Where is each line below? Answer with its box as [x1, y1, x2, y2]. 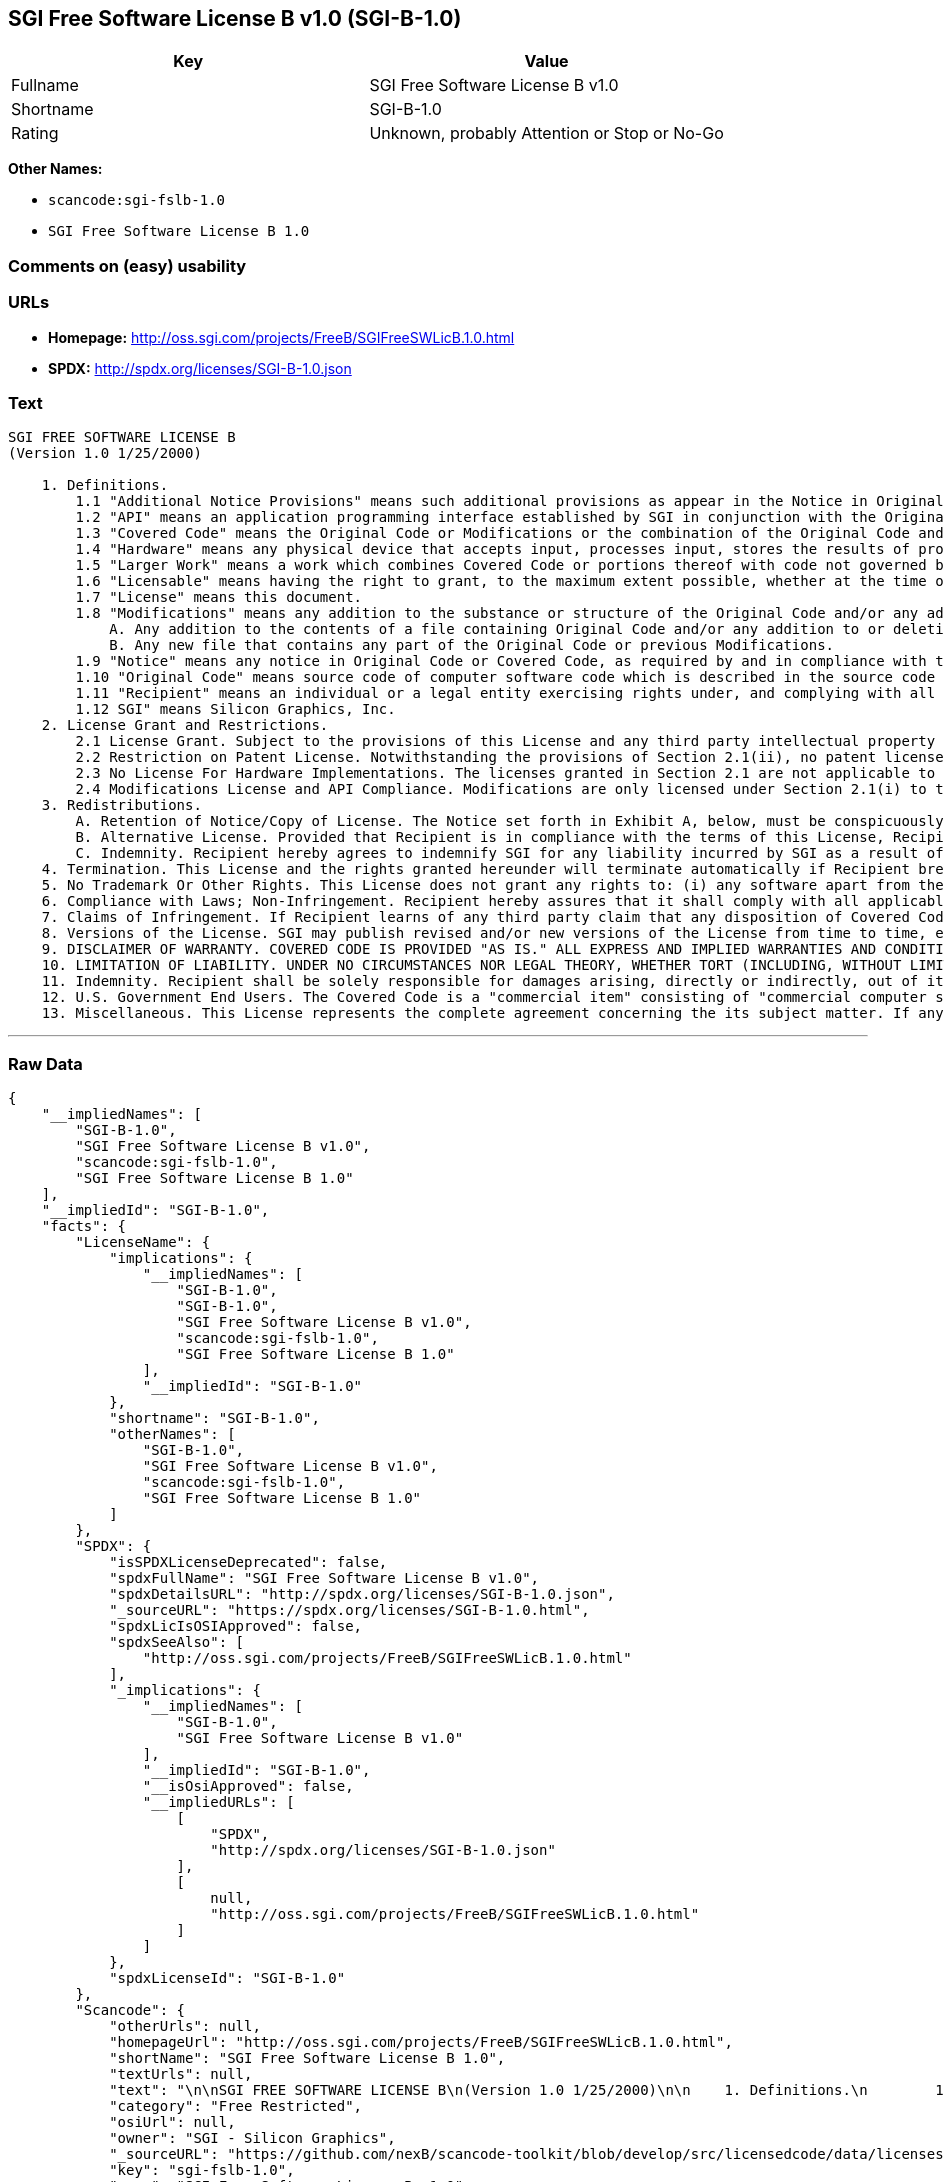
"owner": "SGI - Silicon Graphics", [109, 2130, 396, 2147]
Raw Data [8, 1053, 83, 1074]
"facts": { [41, 1218, 127, 1235]
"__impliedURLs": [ [142, 1794, 295, 1811]
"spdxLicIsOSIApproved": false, [109, 1618, 363, 1635]
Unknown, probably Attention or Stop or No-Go [369, 123, 724, 144]
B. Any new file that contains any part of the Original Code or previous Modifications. [109, 637, 835, 654]
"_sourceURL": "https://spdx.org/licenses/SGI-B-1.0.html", [109, 1602, 590, 1619]
